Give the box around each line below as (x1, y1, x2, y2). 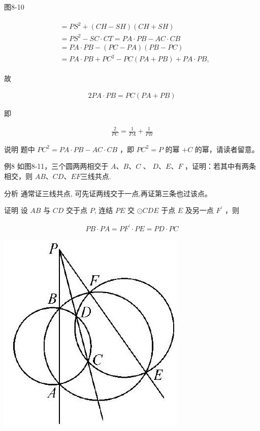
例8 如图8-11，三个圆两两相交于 (4, 161, 109, 171)
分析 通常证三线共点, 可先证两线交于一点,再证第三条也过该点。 (4, 188, 212, 198)
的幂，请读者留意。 (194, 143, 259, 154)
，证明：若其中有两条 (185, 161, 256, 171)
